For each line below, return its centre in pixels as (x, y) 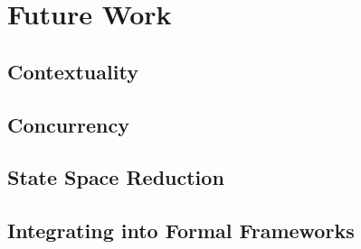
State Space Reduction (116, 177)
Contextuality (73, 71)
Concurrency (68, 124)
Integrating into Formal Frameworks (181, 231)
